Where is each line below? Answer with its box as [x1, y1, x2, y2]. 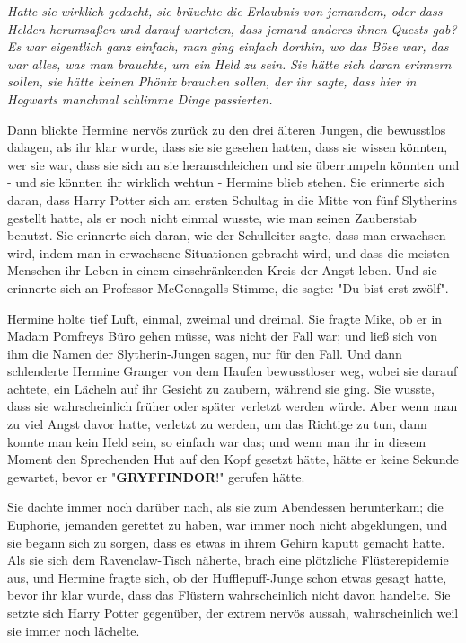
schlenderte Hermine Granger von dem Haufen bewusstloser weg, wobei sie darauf [7, 362, 458, 380]
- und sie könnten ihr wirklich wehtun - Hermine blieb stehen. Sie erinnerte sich [7, 173, 444, 192]
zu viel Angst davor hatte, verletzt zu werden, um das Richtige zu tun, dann [7, 415, 427, 433]
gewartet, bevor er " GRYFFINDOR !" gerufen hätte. [7, 467, 305, 486]
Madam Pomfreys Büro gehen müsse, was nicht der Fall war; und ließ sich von [7, 326, 438, 345]
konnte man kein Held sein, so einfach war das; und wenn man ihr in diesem [7, 432, 426, 451]
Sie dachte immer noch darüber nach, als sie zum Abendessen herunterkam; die [7, 497, 444, 516]
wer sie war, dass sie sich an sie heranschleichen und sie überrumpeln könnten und [7, 155, 460, 174]
